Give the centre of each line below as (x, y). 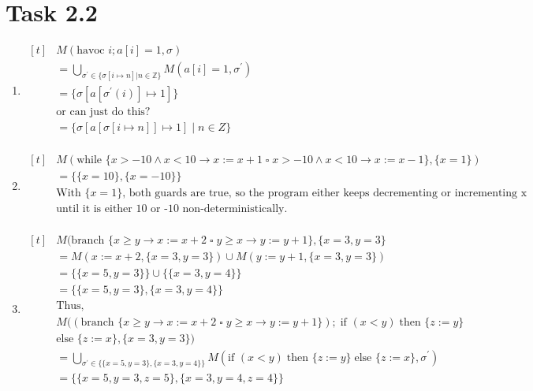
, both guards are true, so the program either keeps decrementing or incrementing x (325, 194)
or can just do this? (103, 112)
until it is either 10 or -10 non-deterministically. (172, 209)
